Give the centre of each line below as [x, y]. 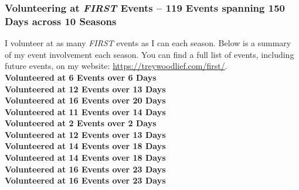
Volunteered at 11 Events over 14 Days [85, 111]
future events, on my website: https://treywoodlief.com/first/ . [116, 66]
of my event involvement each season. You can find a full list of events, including [149, 54]
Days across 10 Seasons [61, 21]
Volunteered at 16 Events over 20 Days [85, 100]
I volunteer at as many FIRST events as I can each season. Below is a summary [148, 43]
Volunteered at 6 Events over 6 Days [81, 77]
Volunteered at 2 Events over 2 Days [81, 123]
